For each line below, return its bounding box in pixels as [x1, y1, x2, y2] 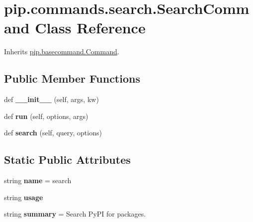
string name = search [4, 175, 72, 186]
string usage [4, 192, 43, 202]
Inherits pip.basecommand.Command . [4, 46, 119, 57]
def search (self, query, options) [4, 127, 102, 138]
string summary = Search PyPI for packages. [4, 209, 146, 219]
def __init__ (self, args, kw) [4, 94, 99, 105]
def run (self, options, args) [4, 111, 88, 121]
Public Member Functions [4, 71, 140, 86]
